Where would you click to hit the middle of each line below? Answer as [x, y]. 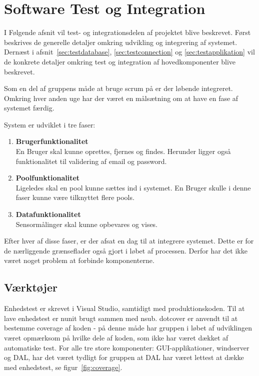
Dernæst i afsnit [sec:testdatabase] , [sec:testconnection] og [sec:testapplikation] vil [129, 52]
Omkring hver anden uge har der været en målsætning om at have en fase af [121, 98]
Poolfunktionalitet [48, 178]
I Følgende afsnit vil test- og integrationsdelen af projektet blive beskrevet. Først [127, 32]
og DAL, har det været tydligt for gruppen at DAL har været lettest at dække [124, 357]
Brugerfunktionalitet [52, 141]
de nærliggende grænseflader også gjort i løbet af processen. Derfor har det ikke [126, 250]
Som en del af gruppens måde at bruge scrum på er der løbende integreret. [118, 88]
